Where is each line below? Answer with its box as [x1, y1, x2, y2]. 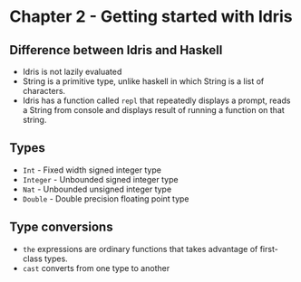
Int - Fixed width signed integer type [22, 164, 161, 175]
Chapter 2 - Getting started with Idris [9, 6, 293, 27]
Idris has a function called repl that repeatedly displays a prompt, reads [22, 95, 291, 106]
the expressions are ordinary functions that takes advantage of [22, 243, 258, 254]
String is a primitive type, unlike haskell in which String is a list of [22, 76, 265, 87]
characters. [22, 86, 66, 96]
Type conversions [9, 220, 113, 235]
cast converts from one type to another [22, 262, 170, 273]
